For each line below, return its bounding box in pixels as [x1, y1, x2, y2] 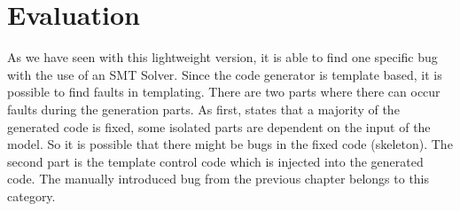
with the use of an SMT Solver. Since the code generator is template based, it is [7, 65, 442, 83]
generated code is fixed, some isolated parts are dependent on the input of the [7, 117, 431, 136]
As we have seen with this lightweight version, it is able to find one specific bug [7, 48, 438, 66]
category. [7, 186, 56, 205]
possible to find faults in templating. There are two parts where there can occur [7, 82, 441, 101]
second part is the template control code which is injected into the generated [7, 152, 424, 170]
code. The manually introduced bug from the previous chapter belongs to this [7, 169, 430, 188]
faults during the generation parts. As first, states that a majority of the [7, 99, 400, 118]
